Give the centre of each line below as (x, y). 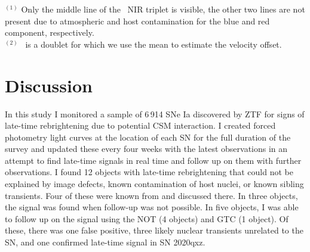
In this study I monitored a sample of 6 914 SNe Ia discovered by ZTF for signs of (155, 113)
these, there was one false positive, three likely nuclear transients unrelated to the (154, 230)
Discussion (49, 85)
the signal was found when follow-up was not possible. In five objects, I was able (152, 207)
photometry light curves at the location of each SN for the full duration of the (148, 137)
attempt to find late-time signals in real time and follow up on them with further (153, 160)
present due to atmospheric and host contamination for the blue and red (137, 21)
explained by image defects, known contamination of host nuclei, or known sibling (154, 184)
